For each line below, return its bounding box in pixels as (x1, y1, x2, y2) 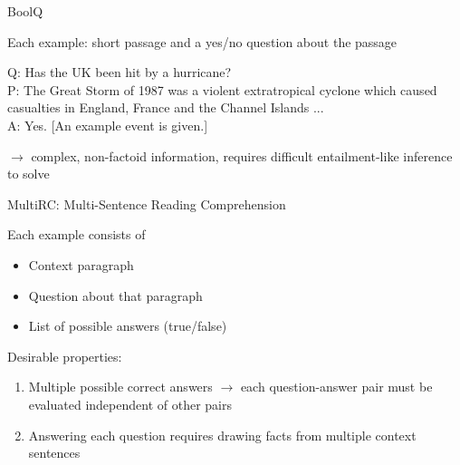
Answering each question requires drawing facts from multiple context (28, 425, 417, 444)
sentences (28, 443, 81, 462)
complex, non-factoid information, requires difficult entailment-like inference (31, 146, 453, 165)
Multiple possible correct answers (28, 377, 213, 396)
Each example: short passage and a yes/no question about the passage (7, 32, 398, 51)
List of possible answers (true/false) (28, 316, 227, 335)
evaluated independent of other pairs (28, 394, 232, 413)
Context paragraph (28, 255, 134, 274)
